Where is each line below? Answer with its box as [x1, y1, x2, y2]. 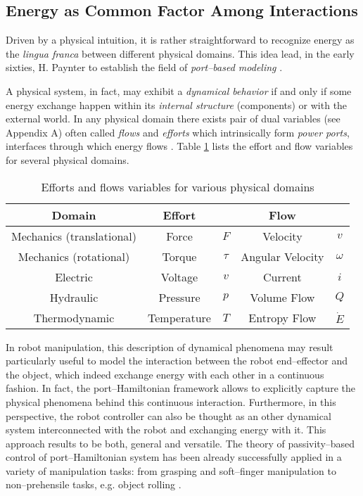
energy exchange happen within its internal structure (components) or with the [6, 97, 348, 112]
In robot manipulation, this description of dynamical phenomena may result [6, 339, 333, 354]
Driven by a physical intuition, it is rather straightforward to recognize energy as [6, 32, 355, 47]
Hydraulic [49, 288, 98, 305]
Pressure [158, 288, 200, 305]
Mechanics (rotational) [18, 248, 130, 265]
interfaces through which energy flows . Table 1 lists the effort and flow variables [6, 139, 353, 153]
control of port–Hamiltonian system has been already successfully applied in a [6, 450, 342, 464]
